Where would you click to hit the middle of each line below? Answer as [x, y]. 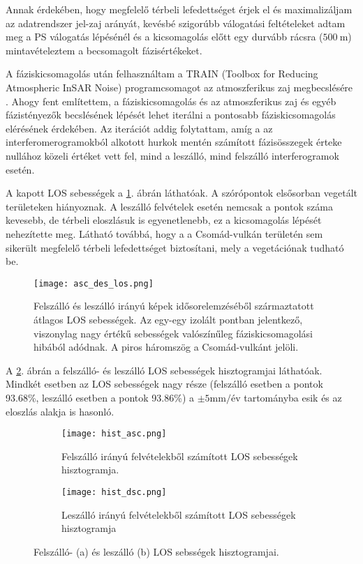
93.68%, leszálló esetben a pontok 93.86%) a [100, 397]
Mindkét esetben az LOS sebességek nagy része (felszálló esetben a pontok [164, 384]
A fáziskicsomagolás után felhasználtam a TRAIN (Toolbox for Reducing [162, 74]
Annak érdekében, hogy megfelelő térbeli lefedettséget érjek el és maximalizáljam [179, 9]
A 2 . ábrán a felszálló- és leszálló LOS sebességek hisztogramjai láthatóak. [164, 370]
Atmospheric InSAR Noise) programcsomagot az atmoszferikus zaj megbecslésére [179, 87]
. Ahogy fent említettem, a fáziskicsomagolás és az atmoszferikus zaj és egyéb [171, 101]
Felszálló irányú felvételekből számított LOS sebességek [180, 456]
